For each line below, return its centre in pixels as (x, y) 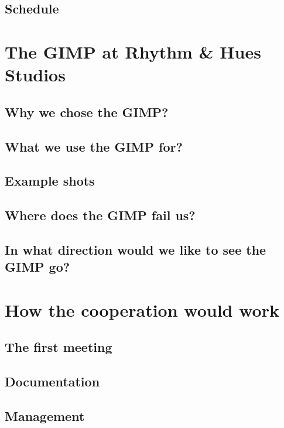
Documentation (52, 381)
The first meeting (59, 347)
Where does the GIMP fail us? (100, 215)
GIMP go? (37, 267)
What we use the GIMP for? (94, 146)
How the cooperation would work (142, 309)
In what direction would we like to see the (136, 249)
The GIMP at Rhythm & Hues (133, 51)
